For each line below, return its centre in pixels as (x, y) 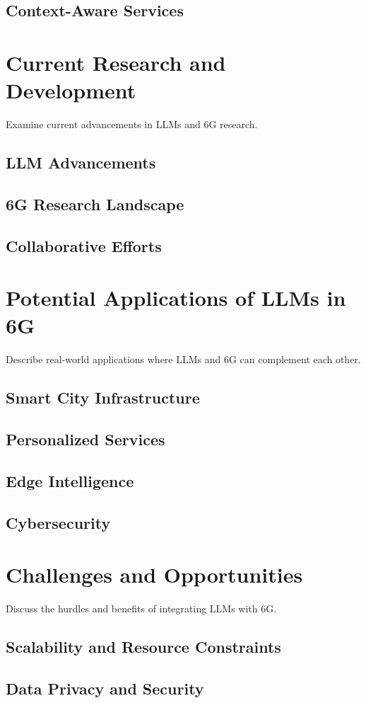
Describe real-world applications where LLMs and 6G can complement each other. (183, 359)
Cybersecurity (58, 522)
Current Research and (116, 62)
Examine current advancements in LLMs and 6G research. (132, 124)
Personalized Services (85, 439)
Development (71, 90)
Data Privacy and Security (105, 688)
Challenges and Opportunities (154, 575)
